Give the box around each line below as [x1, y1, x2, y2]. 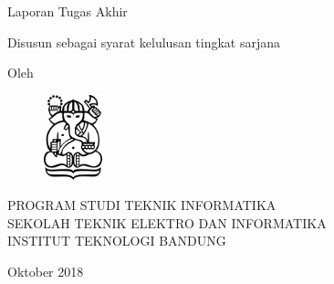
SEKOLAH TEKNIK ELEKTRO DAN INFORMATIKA [7, 213, 327, 232]
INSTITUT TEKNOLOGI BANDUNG [7, 231, 226, 250]
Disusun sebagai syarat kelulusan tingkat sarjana [7, 32, 281, 51]
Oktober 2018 [7, 261, 84, 280]
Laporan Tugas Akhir [7, 2, 128, 20]
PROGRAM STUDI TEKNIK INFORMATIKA [7, 195, 277, 215]
